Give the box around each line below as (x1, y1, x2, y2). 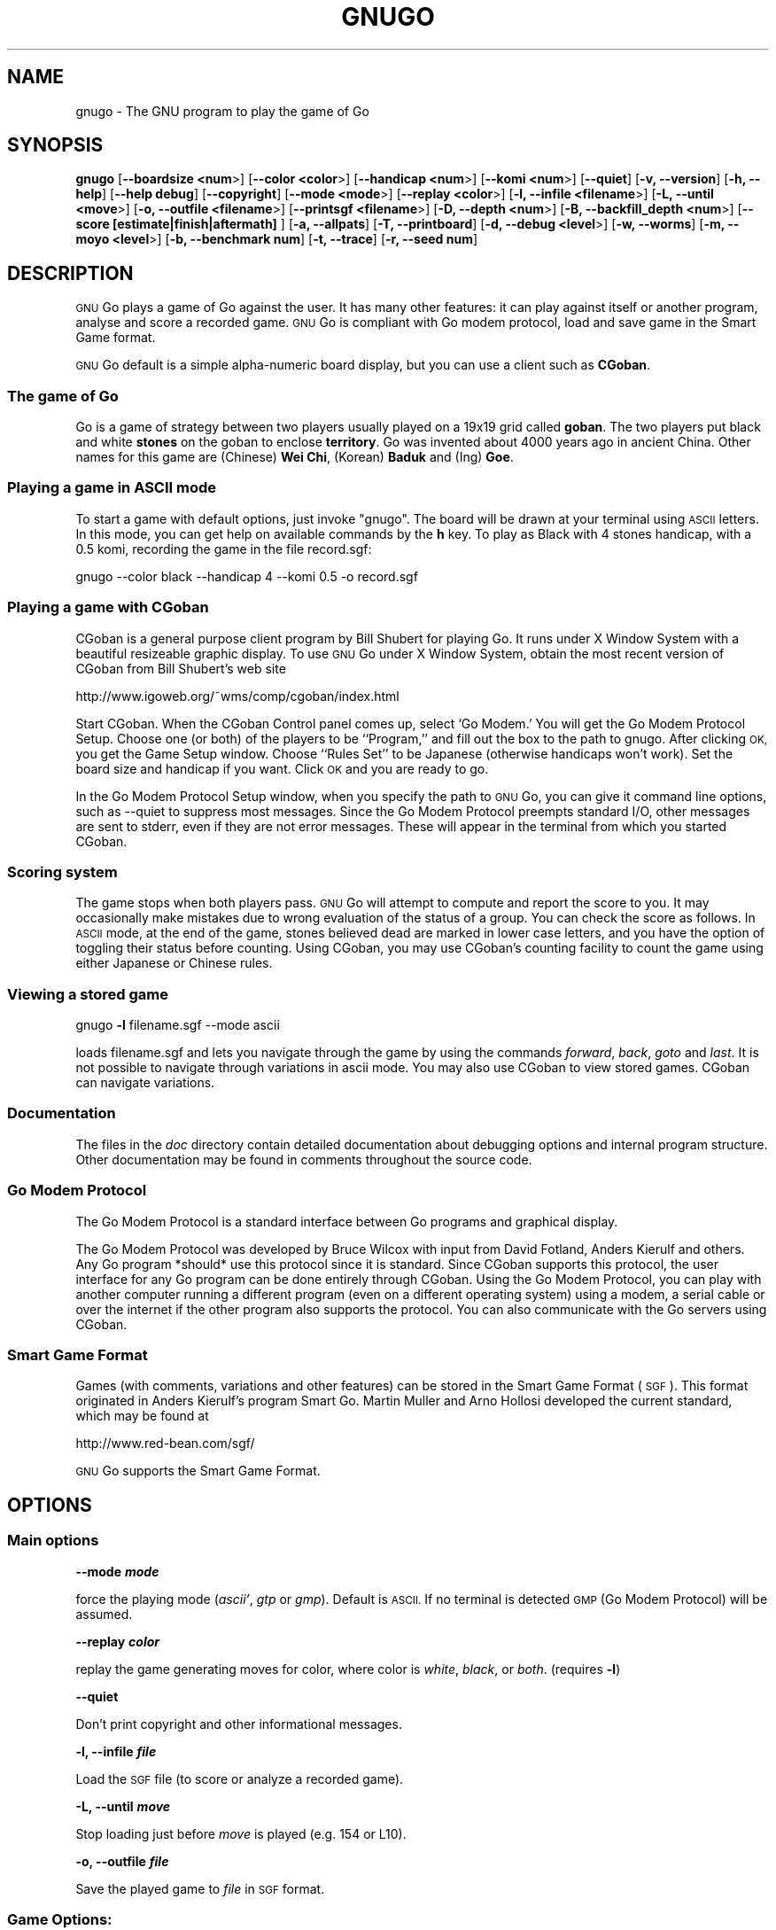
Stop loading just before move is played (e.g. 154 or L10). (75, 1825, 407, 1841)
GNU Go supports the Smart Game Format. (75, 1463, 321, 1479)
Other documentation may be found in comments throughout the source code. (75, 1151, 532, 1167)
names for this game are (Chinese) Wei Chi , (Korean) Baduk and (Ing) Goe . (75, 449, 514, 465)
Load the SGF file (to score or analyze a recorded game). (75, 1770, 404, 1786)
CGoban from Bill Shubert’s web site (75, 660, 286, 676)
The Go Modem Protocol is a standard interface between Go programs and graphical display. (75, 1213, 618, 1229)
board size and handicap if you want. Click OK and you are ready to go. (75, 760, 489, 776)
